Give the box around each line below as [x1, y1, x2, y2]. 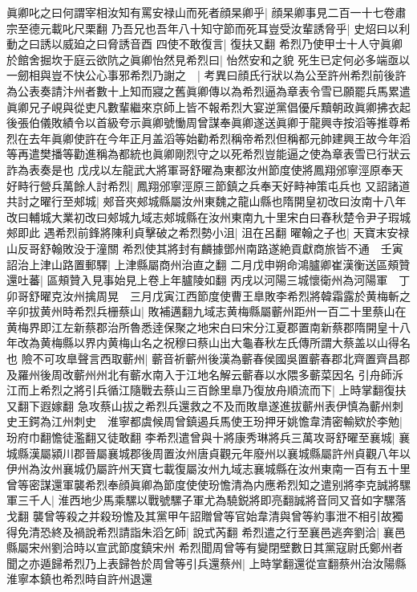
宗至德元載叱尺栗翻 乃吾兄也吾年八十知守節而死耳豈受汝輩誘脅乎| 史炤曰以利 [6, 19, 411, 36]
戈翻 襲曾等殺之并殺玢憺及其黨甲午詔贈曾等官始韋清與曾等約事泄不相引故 [6, 508, 392, 524]
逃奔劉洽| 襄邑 [331, 523, 406, 540]
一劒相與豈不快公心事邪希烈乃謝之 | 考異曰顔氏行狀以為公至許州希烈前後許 [6, 67, 407, 84]
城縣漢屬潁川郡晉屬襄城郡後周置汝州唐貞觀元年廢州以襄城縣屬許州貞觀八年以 [6, 444, 411, 461]
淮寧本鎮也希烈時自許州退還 [6, 570, 152, 587]
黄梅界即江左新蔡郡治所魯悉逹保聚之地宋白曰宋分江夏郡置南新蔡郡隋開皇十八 [6, 318, 411, 335]
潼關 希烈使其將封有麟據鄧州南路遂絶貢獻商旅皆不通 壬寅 [95, 239, 403, 256]
